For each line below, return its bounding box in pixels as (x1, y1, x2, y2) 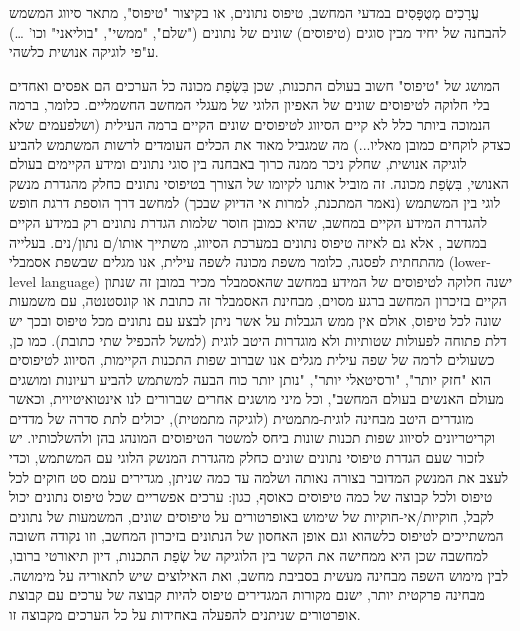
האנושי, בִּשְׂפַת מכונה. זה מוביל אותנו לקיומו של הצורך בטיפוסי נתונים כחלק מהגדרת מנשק (9, 172, 509, 193)
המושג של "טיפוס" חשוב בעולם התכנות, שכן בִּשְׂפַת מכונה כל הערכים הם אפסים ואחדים (9, 74, 501, 95)
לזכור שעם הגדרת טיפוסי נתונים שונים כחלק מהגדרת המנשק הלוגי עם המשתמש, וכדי (9, 447, 485, 468)
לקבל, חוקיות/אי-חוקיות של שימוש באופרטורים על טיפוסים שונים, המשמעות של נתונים (9, 505, 494, 526)
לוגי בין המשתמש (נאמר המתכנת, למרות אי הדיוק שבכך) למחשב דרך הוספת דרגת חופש (9, 192, 501, 213)
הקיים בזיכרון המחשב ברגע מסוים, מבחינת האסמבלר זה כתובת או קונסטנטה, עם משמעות (9, 290, 507, 311)
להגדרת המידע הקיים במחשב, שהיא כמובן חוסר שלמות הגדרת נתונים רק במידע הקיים (9, 211, 487, 232)
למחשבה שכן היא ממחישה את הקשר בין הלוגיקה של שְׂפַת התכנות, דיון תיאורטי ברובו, (9, 545, 489, 566)
